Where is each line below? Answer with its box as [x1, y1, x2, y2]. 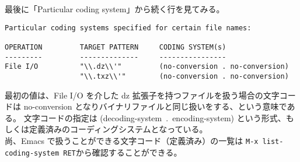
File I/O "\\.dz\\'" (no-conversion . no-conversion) [5, 62, 289, 71]
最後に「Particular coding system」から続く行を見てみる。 [5, 3, 225, 15]
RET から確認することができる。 [63, 146, 182, 158]
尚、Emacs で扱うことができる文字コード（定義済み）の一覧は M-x [5, 134, 259, 146]
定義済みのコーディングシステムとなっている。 [29, 123, 208, 135]
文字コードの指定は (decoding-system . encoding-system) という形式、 [23, 111, 286, 124]
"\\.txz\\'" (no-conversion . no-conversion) [79, 72, 289, 80]
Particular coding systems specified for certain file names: [5, 23, 252, 32]
